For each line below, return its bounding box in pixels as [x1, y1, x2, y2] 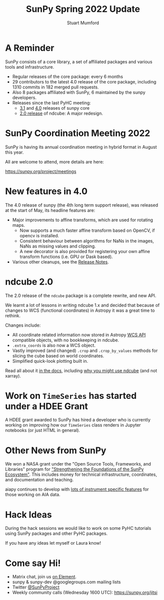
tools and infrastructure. [5, 64, 54, 70]
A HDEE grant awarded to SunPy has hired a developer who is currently [5, 417, 151, 423]
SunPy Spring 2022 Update [26, 3, 140, 15]
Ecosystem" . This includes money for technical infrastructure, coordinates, [5, 471, 157, 477]
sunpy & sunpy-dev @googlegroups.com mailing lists [12, 579, 121, 585]
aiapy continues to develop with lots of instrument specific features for [5, 486, 149, 492]
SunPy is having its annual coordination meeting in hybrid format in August [5, 144, 157, 150]
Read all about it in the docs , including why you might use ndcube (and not [5, 367, 157, 374]
